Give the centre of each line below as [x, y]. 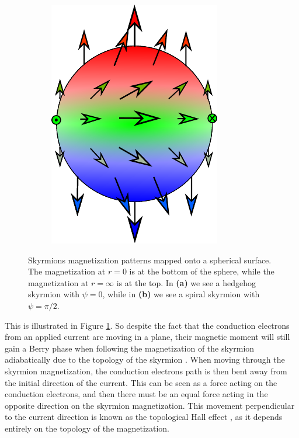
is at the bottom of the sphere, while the [202, 271]
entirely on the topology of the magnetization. [87, 428]
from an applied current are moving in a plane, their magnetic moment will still [147, 337]
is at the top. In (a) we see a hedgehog [186, 282]
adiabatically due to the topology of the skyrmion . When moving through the [145, 359]
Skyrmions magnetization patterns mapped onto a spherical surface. [150, 260]
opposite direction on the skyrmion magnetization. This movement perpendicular [150, 405]
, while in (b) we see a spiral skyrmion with [181, 294]
